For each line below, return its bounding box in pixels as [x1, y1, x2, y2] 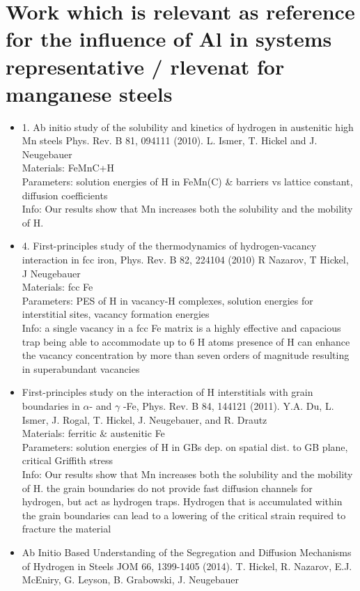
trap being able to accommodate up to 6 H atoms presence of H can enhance [22, 334, 350, 348]
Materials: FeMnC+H [22, 160, 114, 175]
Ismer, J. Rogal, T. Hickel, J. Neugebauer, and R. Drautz [22, 412, 267, 427]
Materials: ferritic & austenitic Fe [22, 426, 165, 440]
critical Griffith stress [22, 453, 114, 468]
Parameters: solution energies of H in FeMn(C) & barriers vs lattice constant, [22, 174, 353, 189]
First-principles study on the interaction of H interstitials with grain [22, 385, 313, 399]
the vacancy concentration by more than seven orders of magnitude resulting [22, 348, 350, 362]
